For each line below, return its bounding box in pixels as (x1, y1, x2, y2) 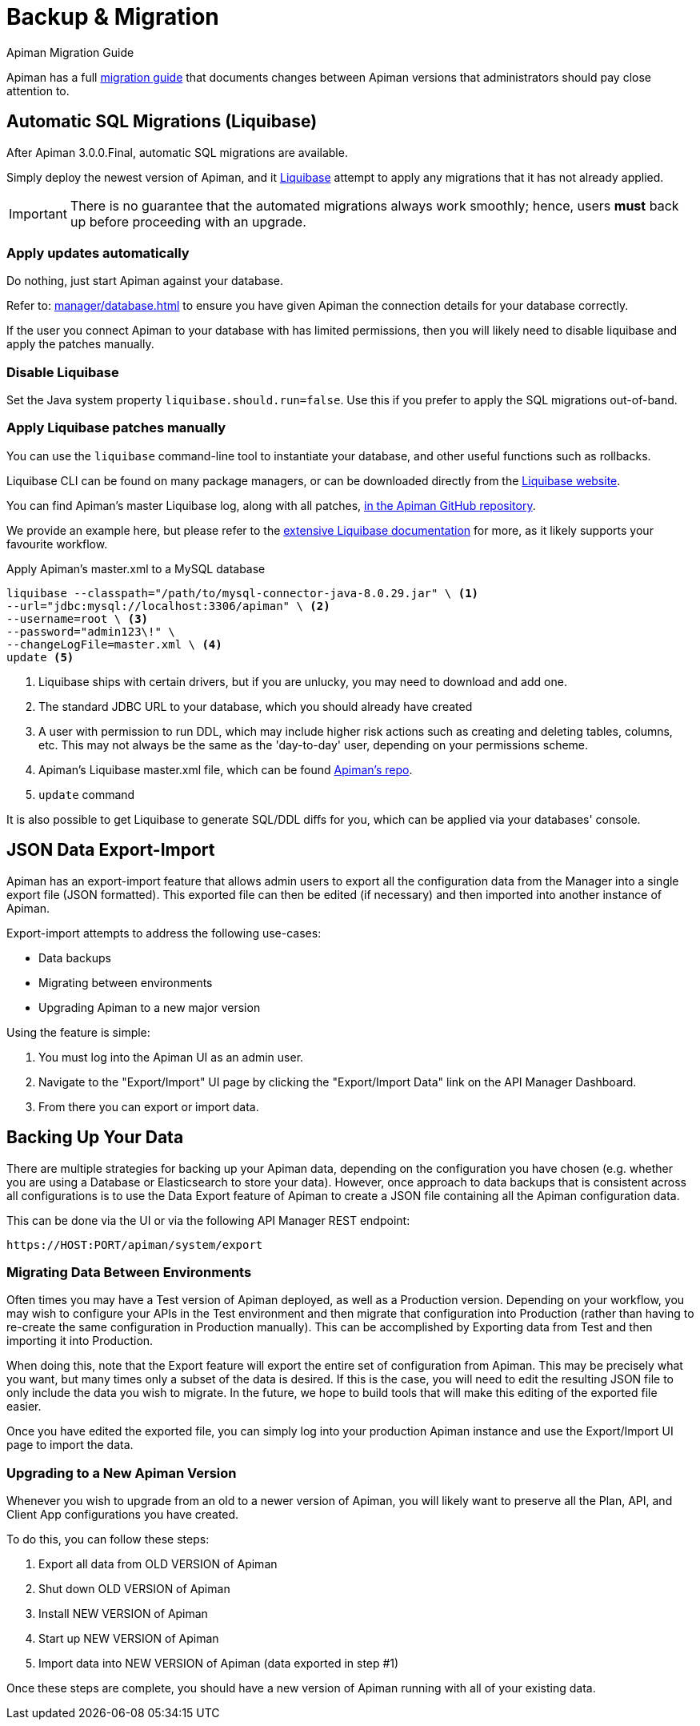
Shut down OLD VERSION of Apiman (38, 1582, 230, 1596)
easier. (6, 1399, 42, 1414)
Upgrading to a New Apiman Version (6, 1464, 237, 1481)
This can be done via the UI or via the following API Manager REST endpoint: (6, 1213, 410, 1227)
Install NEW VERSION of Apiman (38, 1607, 208, 1621)
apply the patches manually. (6, 337, 154, 351)
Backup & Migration (6, 3, 219, 30)
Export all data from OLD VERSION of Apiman (38, 1557, 278, 1571)
